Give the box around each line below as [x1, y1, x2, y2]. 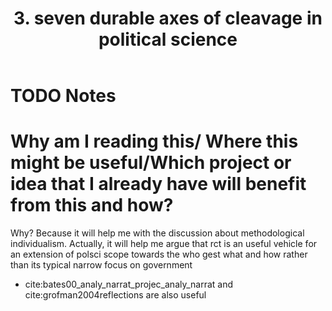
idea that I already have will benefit [10, 173, 307, 196]
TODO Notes [10, 85, 117, 107]
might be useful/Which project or [10, 152, 292, 174]
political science [98, 28, 238, 51]
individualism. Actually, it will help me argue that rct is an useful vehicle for [10, 238, 318, 250]
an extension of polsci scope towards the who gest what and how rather [10, 248, 308, 261]
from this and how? [10, 194, 174, 217]
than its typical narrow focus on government [10, 259, 193, 271]
